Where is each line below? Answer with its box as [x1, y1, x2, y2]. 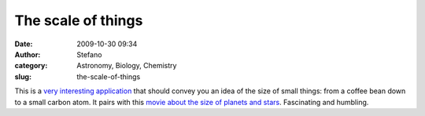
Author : [14, 49, 41, 59]
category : [14, 61, 48, 71]
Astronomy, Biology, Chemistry [76, 61, 177, 71]
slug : [14, 71, 31, 82]
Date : [14, 39, 33, 49]
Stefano [76, 49, 102, 59]
